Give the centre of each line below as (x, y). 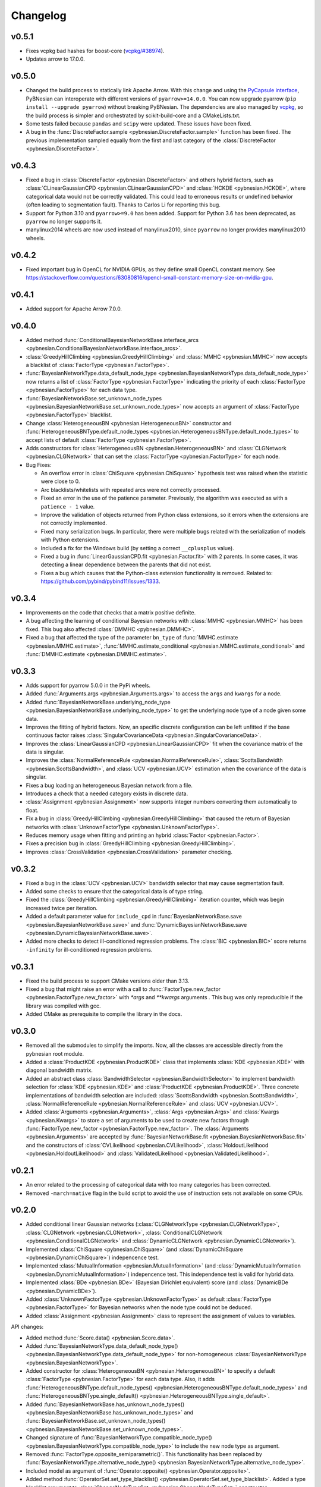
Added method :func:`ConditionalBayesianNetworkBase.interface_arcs (112, 340)
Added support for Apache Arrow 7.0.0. (74, 309)
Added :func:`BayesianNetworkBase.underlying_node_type (98, 702)
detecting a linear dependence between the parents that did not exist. (126, 564)
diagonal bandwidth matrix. (59, 1070)
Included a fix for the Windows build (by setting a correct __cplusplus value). (137, 548)
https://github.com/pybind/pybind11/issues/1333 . (100, 581)
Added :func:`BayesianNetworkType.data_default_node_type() (102, 1346)
